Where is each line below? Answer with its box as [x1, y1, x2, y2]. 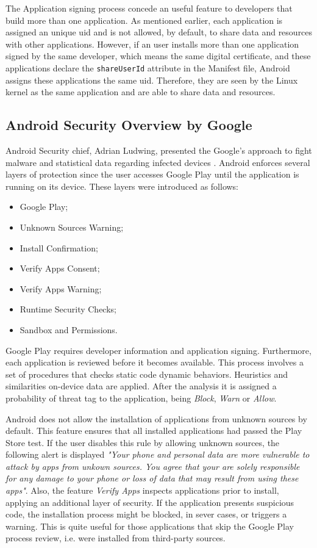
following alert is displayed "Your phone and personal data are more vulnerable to [5, 448, 310, 461]
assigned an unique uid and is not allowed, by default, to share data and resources [5, 26, 313, 38]
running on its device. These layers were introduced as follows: [5, 179, 239, 192]
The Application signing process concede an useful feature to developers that [5, 2, 293, 14]
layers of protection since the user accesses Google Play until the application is [5, 168, 299, 181]
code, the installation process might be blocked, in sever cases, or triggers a [5, 508, 287, 521]
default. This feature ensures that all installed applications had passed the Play [5, 424, 302, 437]
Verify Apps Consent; [20, 262, 100, 275]
